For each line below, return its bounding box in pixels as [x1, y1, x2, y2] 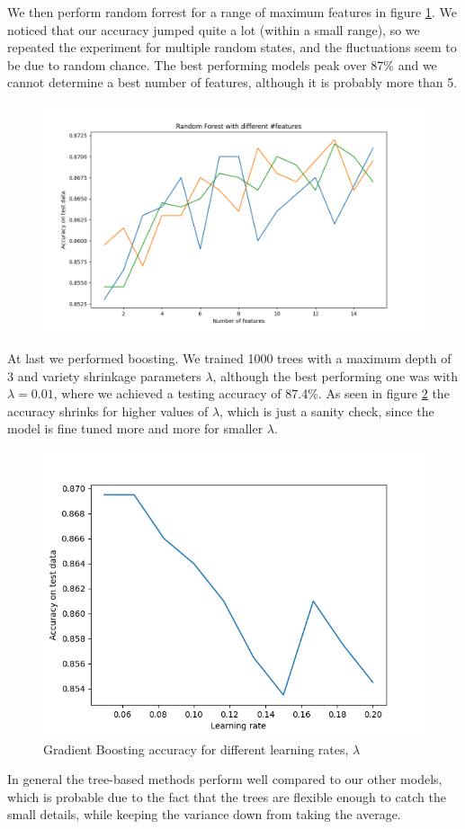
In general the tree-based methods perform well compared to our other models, [7, 770, 443, 789]
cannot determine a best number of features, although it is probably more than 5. [7, 73, 458, 92]
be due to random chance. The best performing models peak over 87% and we [7, 55, 437, 74]
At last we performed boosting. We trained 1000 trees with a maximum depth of [7, 348, 452, 367]
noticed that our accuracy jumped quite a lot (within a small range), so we [7, 20, 420, 39]
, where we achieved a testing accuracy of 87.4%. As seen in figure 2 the [53, 384, 450, 403]
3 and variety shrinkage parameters [7, 366, 201, 385]
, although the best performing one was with [212, 366, 459, 385]
